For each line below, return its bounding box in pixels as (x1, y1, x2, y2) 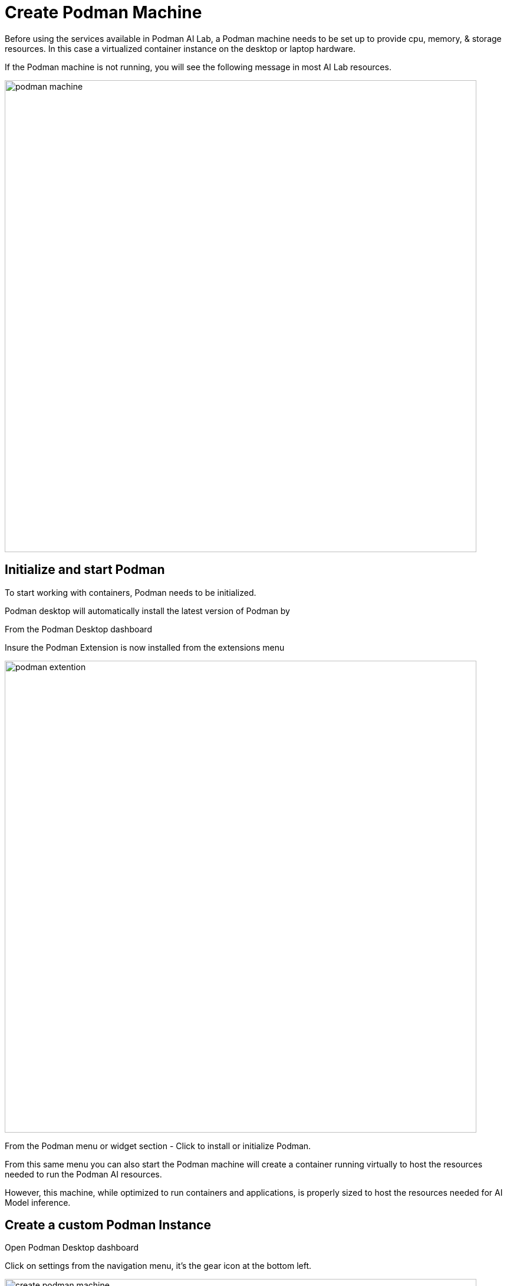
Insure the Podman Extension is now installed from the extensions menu (5, 642, 285, 652)
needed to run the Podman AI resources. (5, 1169, 162, 1179)
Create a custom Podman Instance (5, 1218, 211, 1233)
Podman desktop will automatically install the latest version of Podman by (5, 605, 290, 616)
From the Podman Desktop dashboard (5, 624, 152, 634)
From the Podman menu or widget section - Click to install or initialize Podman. (5, 1140, 311, 1151)
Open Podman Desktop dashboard (5, 1242, 139, 1253)
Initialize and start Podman (5, 562, 165, 578)
